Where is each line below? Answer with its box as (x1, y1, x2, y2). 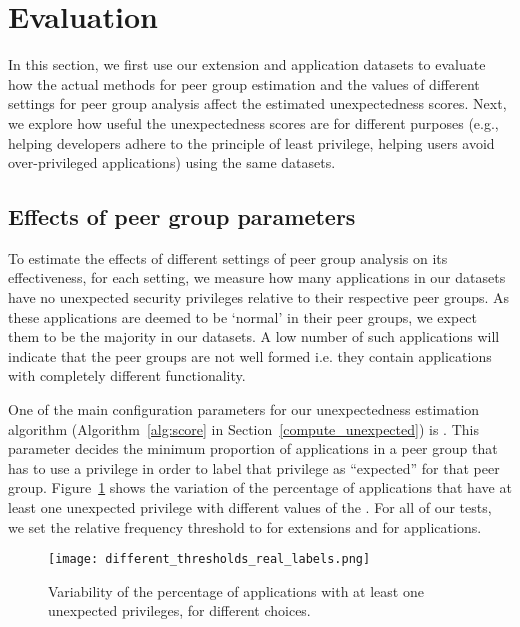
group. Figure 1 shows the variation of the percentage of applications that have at (8, 477, 512, 498)
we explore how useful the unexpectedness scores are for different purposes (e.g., (8, 112, 499, 133)
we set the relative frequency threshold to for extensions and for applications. (8, 516, 482, 537)
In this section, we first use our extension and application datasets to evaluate (8, 54, 486, 75)
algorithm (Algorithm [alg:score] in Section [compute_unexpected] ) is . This (8, 418, 479, 439)
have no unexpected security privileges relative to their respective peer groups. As (8, 287, 510, 308)
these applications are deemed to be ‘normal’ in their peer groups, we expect (8, 306, 478, 327)
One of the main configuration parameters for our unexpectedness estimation (8, 399, 480, 420)
